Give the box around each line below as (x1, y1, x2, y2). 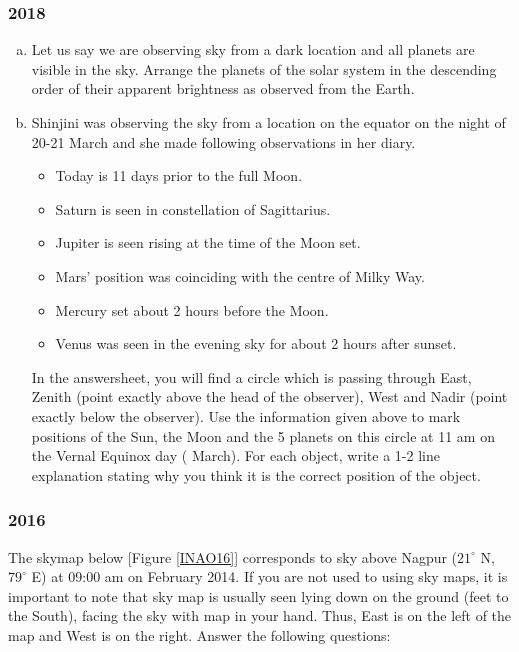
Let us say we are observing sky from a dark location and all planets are (31, 39, 475, 60)
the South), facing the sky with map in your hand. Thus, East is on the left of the (8, 605, 512, 626)
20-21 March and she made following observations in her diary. (31, 131, 416, 152)
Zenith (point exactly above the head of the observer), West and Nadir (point (31, 386, 508, 407)
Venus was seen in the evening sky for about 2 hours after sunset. (55, 333, 457, 354)
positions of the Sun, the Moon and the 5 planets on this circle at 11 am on (31, 425, 495, 446)
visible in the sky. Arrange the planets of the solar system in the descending (31, 58, 497, 79)
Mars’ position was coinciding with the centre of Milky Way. (55, 265, 425, 286)
